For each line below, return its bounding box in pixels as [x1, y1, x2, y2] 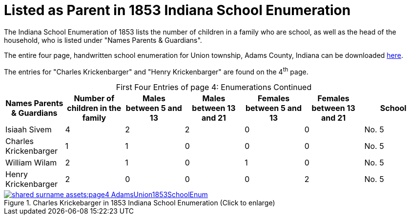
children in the [67, 103, 122, 113]
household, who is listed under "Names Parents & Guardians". [4, 36, 202, 44]
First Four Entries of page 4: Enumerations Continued [116, 82, 312, 92]
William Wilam [5, 158, 57, 168]
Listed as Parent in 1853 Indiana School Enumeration [4, 2, 351, 18]
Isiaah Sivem [5, 125, 52, 135]
